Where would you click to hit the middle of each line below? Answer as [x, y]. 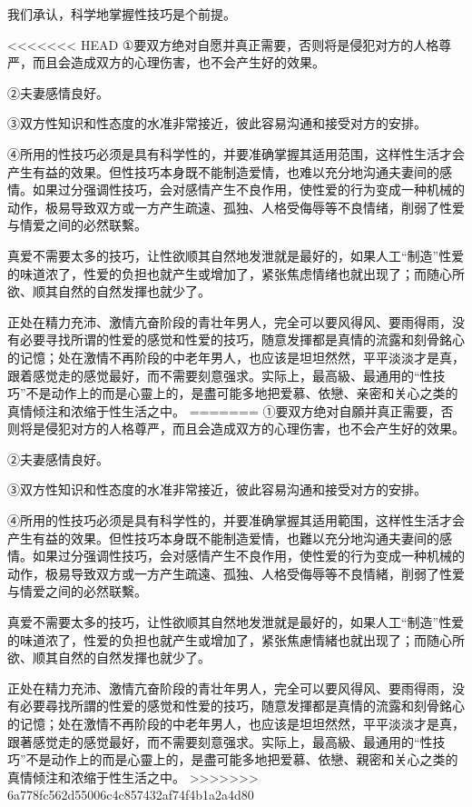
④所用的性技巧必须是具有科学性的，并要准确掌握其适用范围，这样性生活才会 [236, 153]
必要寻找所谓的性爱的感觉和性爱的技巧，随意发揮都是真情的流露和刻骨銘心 [242, 339]
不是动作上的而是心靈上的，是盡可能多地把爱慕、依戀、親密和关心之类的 [242, 759]
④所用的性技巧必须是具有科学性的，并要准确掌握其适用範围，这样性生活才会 [236, 520]
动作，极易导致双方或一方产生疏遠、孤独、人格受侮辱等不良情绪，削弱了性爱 [236, 207]
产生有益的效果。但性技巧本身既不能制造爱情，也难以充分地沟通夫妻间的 [223, 171]
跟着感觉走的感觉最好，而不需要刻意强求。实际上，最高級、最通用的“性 [220, 375]
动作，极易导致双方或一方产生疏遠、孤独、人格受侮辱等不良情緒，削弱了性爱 [236, 573]
